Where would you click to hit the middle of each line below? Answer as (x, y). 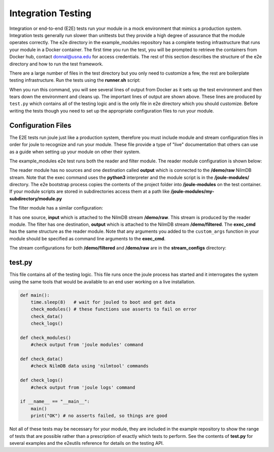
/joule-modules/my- (193, 192)
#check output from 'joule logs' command (83, 387)
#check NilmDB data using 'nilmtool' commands (90, 366)
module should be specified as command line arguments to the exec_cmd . (88, 238)
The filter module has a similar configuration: (56, 208)
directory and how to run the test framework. (56, 64)
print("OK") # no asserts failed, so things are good (99, 416)
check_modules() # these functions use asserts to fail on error (114, 309)
